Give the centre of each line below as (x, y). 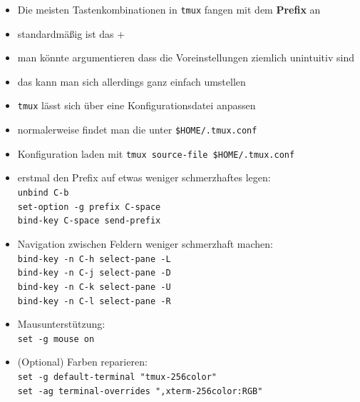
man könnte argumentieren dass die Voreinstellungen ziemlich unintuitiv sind (186, 57)
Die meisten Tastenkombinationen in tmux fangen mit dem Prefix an (169, 9)
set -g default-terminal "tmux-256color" (117, 377)
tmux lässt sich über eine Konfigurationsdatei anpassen (137, 105)
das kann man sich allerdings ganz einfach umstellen (132, 81)
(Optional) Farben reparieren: (82, 362)
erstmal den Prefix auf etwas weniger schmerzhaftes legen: (144, 177)
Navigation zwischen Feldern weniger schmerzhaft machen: (145, 243)
